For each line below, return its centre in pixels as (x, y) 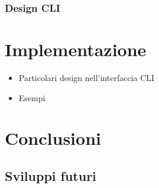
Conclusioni (53, 138)
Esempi (32, 97)
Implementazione (76, 49)
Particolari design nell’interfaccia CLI (87, 77)
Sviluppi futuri (51, 175)
